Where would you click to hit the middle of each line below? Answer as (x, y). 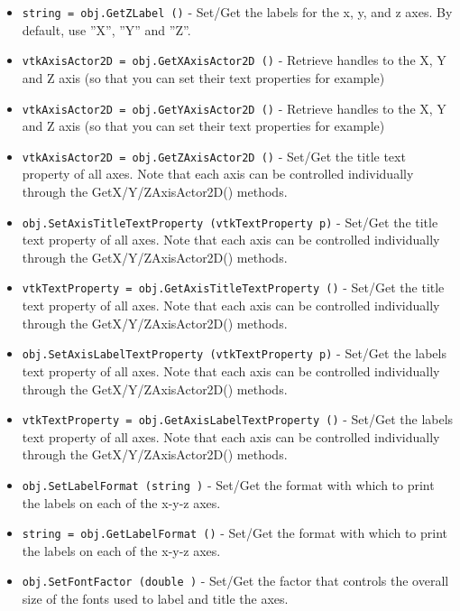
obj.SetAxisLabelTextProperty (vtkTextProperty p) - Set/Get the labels (234, 353)
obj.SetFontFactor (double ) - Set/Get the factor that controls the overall (235, 581)
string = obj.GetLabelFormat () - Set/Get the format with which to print (235, 533)
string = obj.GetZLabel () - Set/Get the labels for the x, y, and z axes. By (237, 12)
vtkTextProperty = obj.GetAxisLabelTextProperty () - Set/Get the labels (238, 419)
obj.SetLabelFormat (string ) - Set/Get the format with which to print (228, 484)
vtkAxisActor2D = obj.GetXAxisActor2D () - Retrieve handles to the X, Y (234, 60)
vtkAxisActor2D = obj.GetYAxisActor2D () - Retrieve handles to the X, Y (234, 108)
